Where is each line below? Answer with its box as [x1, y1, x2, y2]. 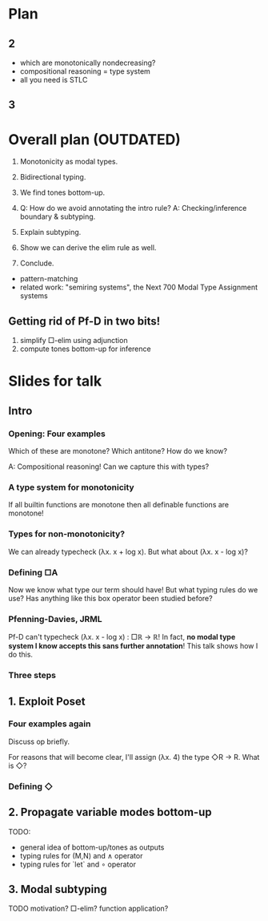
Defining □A [8, 567, 58, 578]
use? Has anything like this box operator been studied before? [8, 593, 214, 603]
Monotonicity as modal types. [19, 157, 118, 167]
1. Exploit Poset [8, 694, 86, 708]
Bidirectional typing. [19, 172, 86, 182]
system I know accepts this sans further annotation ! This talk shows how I [8, 641, 258, 651]
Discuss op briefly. [8, 737, 70, 746]
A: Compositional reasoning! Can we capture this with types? [8, 462, 210, 471]
